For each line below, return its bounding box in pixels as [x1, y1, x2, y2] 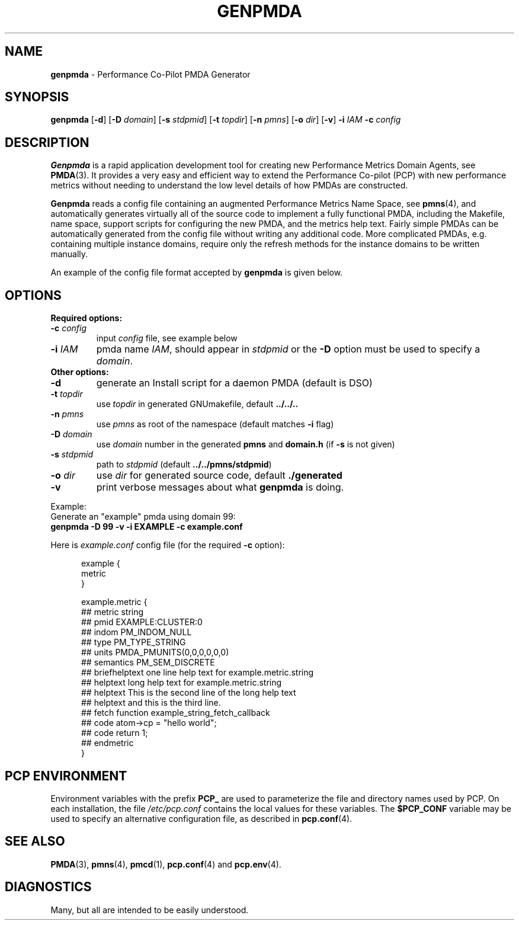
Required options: [50, 313, 123, 324]
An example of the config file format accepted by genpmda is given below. [50, 267, 343, 278]
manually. [50, 249, 88, 260]
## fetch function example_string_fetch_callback [81, 708, 270, 718]
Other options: [50, 367, 109, 377]
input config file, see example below [96, 333, 238, 344]
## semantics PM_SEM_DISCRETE [81, 657, 215, 668]
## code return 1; [81, 728, 148, 738]
